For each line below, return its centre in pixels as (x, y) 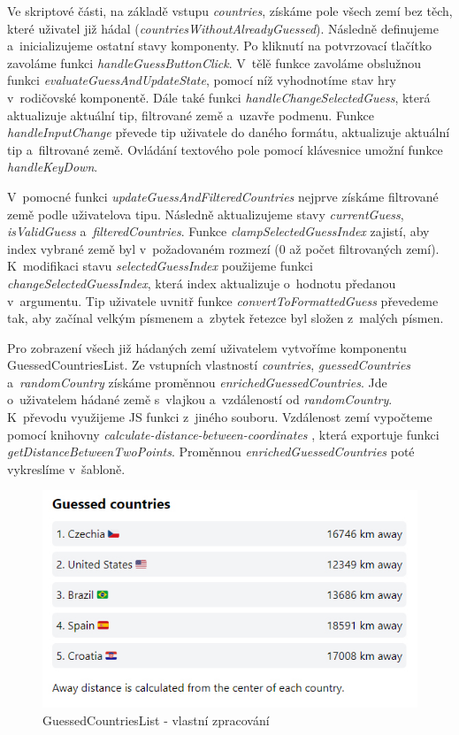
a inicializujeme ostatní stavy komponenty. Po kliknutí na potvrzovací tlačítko (219, 46)
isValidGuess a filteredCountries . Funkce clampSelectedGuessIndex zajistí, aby (218, 231)
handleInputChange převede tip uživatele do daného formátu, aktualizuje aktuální (229, 132)
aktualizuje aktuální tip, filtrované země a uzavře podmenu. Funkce (191, 115)
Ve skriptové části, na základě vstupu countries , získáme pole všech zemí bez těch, (230, 11)
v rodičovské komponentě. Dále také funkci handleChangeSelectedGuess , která (219, 97)
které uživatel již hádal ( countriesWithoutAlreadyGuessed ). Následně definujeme (223, 28)
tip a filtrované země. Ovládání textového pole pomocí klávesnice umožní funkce (225, 149)
